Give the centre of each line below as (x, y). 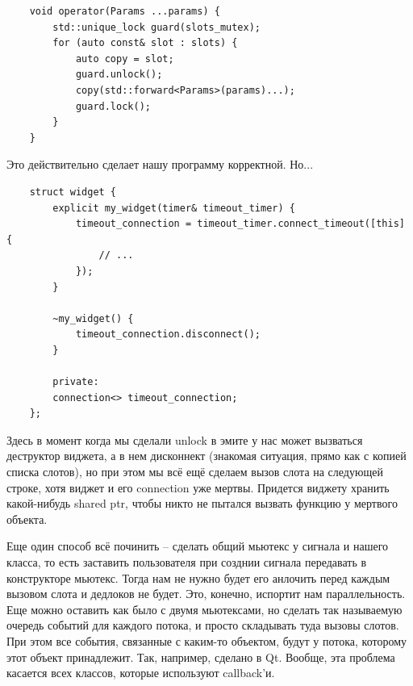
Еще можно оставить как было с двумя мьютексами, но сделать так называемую (204, 609)
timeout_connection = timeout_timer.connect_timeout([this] (240, 224)
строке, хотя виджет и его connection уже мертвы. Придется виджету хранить (198, 487)
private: (76, 382)
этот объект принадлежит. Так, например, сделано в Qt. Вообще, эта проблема (201, 657)
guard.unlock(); (119, 75)
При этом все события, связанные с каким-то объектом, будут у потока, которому (207, 640)
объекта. (27, 519)
